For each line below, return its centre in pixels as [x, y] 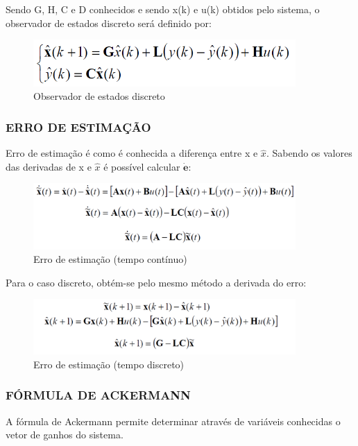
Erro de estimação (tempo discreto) [109, 364]
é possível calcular [142, 166]
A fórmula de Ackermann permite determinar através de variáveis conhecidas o [173, 421]
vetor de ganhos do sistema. [65, 435]
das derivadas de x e [49, 166]
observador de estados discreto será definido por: [109, 23]
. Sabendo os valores [309, 153]
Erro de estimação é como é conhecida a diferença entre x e [132, 153]
